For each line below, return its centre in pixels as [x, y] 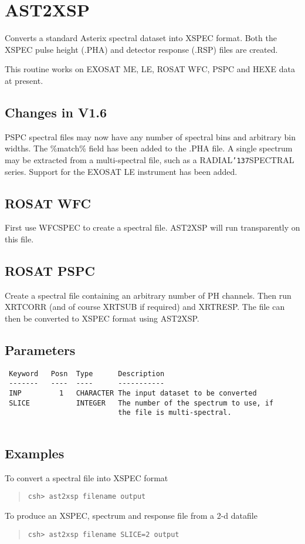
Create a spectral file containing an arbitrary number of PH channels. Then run [148, 295]
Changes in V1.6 [56, 112]
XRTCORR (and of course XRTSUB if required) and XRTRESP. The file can [145, 307]
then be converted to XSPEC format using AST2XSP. [102, 318]
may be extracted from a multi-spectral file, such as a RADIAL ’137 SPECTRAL [150, 159]
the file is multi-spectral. [175, 413]
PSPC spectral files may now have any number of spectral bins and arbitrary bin [150, 136]
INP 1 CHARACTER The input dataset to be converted [133, 393]
